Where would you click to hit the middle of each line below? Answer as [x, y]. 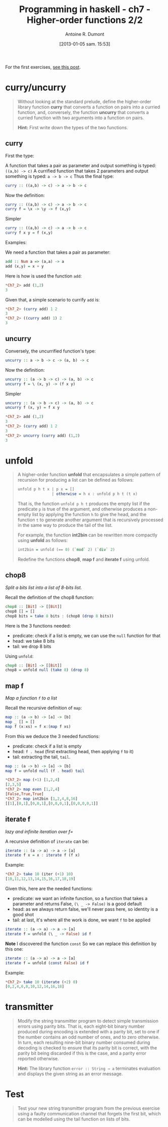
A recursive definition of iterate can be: [47, 841]
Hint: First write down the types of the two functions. [73, 127]
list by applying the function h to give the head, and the [89, 515]
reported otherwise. [38, 1059]
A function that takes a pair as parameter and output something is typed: [81, 165]
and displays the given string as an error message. [70, 1074]
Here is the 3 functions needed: [38, 626]
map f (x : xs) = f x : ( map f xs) [38, 726]
